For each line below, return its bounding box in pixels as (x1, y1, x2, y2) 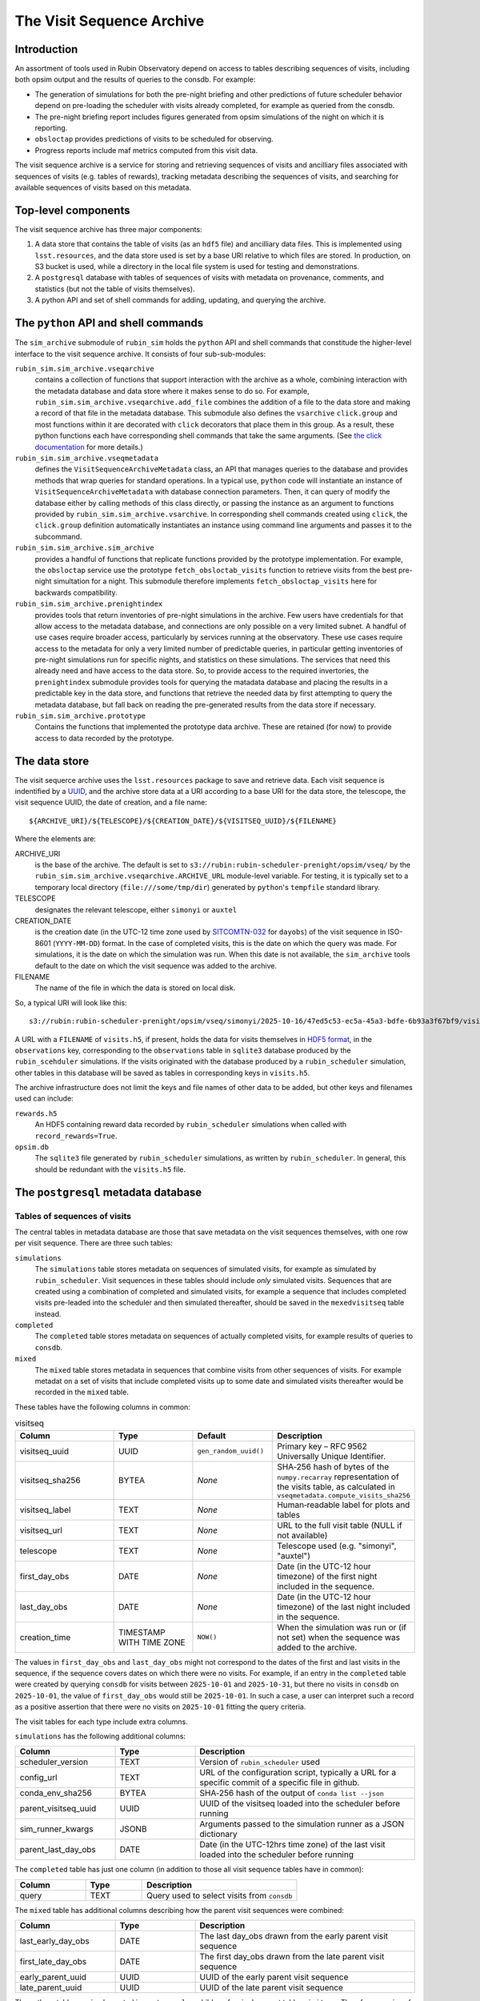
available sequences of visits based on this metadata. (14, 182, 192, 192)
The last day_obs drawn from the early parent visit (199, 1931, 388, 1942)
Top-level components (14, 203, 130, 217)
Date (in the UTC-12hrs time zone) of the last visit (199, 1839, 386, 1851)
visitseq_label (19, 1504, 71, 1515)
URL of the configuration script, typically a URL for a (199, 1767, 396, 1778)
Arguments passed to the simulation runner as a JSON (199, 1819, 404, 1830)
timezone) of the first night (277, 1570, 378, 1582)
